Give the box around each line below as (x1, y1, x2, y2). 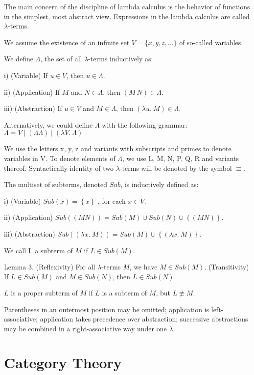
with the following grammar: (102, 119, 187, 130)
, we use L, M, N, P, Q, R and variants (122, 153, 239, 163)
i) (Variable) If (4, 70, 48, 80)
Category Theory (4, 352, 122, 372)
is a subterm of (102, 288, 147, 298)
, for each (97, 195, 126, 206)
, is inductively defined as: (120, 179, 199, 189)
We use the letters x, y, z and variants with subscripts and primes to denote (4, 143, 231, 154)
